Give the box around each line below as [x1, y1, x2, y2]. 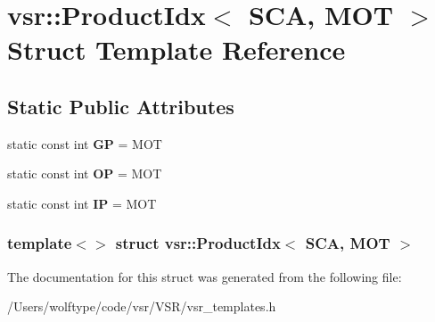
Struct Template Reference [7, 31, 346, 68]
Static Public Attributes [7, 92, 234, 120]
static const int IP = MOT [7, 194, 157, 212]
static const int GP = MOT [7, 134, 162, 153]
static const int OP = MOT [7, 164, 162, 183]
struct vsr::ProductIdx [115, 232, 281, 254]
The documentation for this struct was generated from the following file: [7, 267, 402, 285]
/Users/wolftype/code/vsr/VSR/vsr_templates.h [7, 297, 276, 316]
